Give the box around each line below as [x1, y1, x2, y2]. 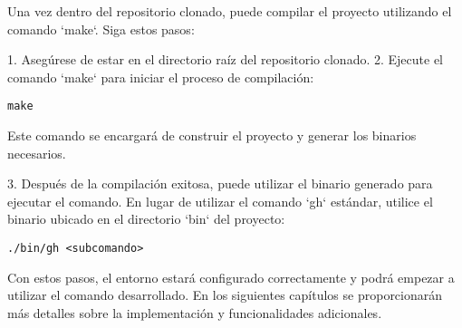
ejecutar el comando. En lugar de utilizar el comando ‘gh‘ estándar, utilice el [7, 191, 433, 210]
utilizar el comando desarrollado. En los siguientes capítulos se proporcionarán [7, 285, 443, 304]
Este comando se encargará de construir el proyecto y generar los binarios [7, 126, 417, 145]
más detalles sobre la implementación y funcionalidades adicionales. [7, 303, 382, 322]
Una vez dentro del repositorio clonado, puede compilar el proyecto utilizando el [7, 2, 452, 20]
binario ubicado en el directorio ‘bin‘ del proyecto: [7, 209, 285, 228]
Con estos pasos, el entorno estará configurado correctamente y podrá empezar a [7, 267, 455, 286]
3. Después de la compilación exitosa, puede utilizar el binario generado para [7, 174, 433, 193]
